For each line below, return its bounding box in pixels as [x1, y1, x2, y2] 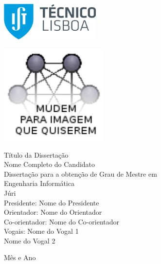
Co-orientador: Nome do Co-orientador [4, 216, 119, 226]
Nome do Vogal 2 [4, 235, 55, 245]
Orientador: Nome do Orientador [4, 207, 102, 217]
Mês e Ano [4, 252, 36, 262]
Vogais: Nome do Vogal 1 [4, 226, 79, 236]
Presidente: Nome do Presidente [4, 197, 99, 207]
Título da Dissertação [4, 149, 69, 160]
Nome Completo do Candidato [4, 159, 95, 169]
